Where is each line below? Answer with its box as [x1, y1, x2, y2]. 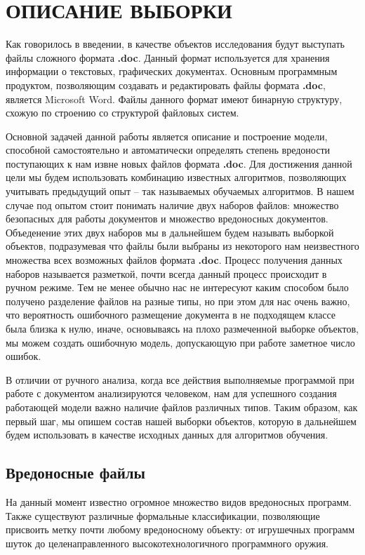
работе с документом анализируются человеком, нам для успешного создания [6, 386, 337, 401]
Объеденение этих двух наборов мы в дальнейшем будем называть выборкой [6, 225, 334, 239]
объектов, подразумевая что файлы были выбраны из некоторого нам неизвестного [6, 239, 359, 253]
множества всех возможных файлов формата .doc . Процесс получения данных [6, 253, 343, 267]
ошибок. [6, 349, 41, 363]
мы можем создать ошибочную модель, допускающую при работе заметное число [6, 335, 355, 349]
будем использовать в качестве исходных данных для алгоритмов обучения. [6, 427, 328, 442]
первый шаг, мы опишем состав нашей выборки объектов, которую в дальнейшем [6, 413, 357, 428]
